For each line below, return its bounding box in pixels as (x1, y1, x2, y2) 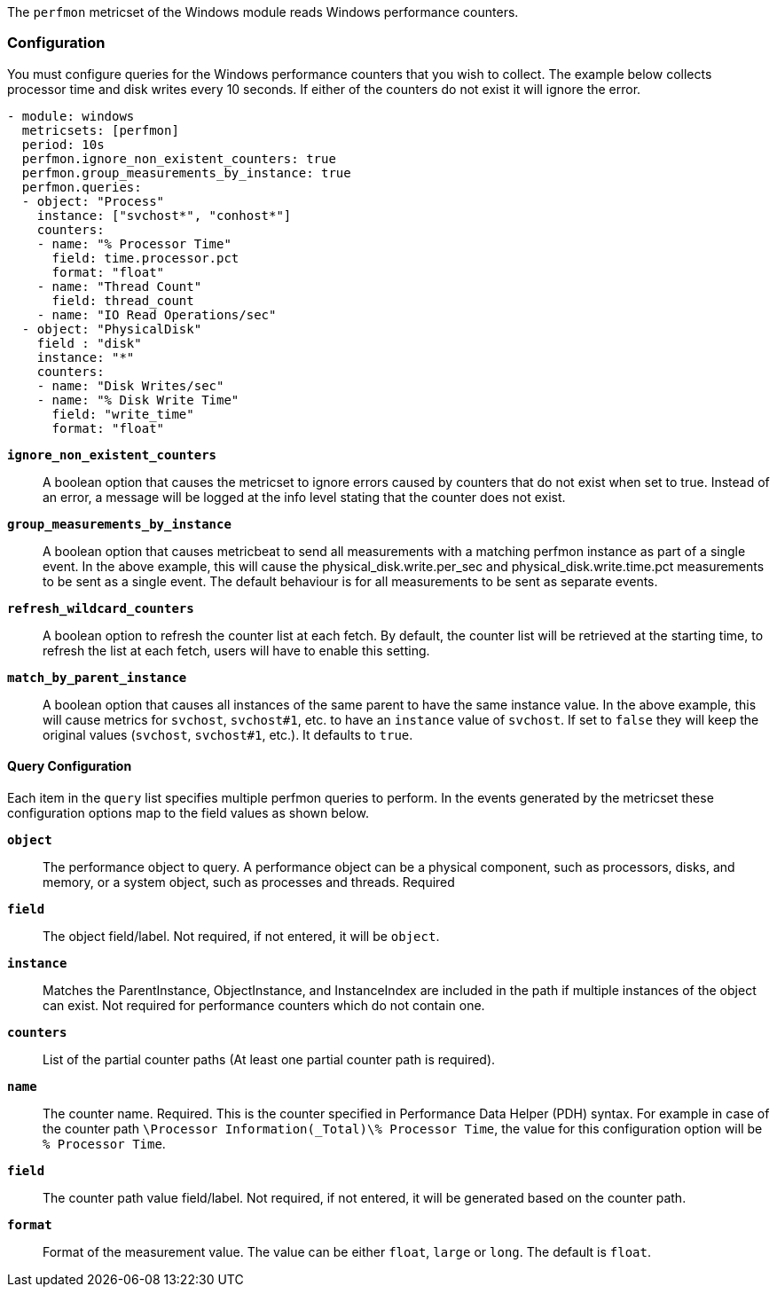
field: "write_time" (51, 406, 194, 421)
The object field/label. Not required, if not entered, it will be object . (43, 928, 440, 944)
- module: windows (7, 108, 135, 123)
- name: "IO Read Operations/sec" (36, 307, 277, 322)
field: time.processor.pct (51, 250, 239, 265)
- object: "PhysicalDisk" (21, 321, 202, 336)
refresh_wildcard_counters (7, 600, 194, 616)
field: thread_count (51, 293, 194, 308)
